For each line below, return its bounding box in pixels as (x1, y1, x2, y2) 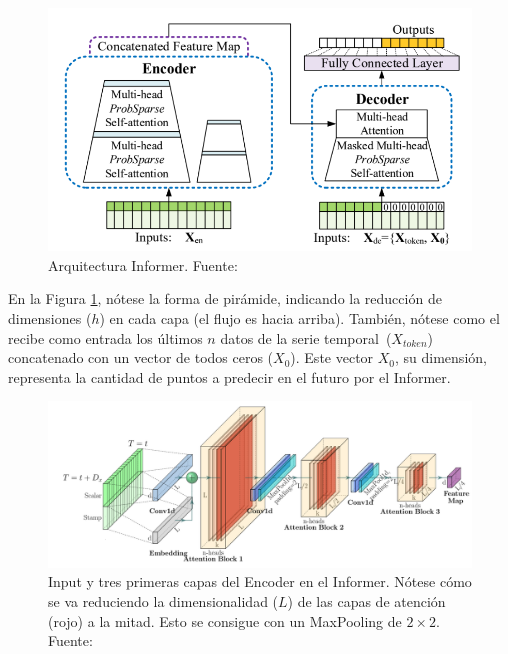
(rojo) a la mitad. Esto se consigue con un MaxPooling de (48, 610, 402, 631)
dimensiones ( (8, 308, 92, 329)
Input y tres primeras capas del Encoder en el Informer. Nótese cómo (48, 571, 472, 592)
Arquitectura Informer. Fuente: (48, 254, 238, 275)
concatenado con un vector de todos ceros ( (8, 347, 274, 368)
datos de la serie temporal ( (220, 327, 392, 348)
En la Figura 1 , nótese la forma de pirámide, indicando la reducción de (8, 288, 442, 309)
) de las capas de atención (287, 591, 446, 612)
